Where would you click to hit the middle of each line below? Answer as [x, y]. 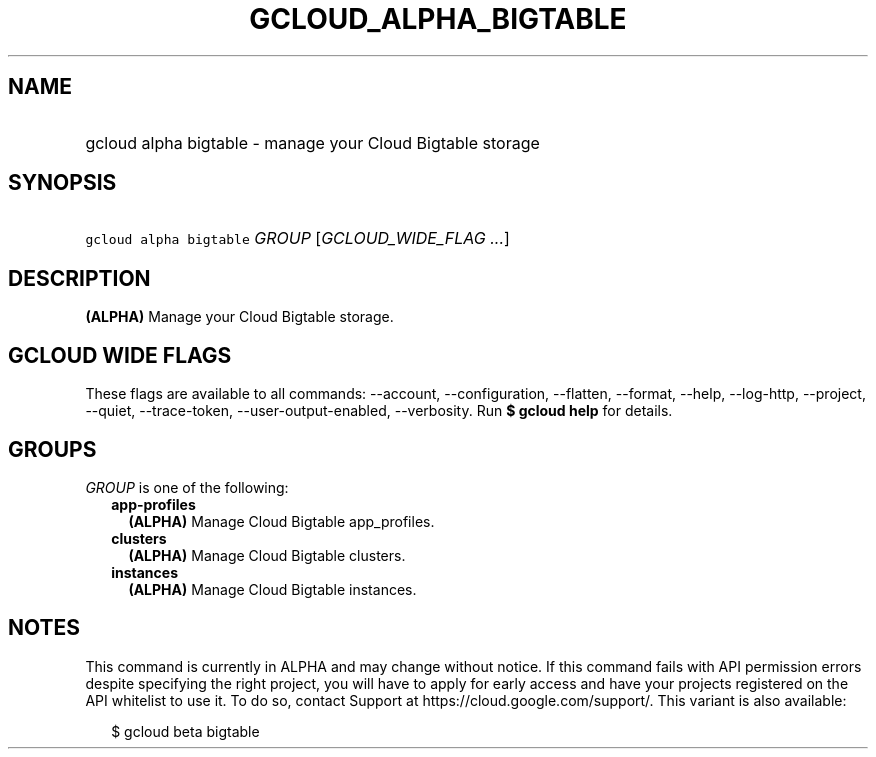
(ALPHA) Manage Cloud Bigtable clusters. [267, 555]
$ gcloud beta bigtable [185, 731]
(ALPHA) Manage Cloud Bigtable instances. [272, 589]
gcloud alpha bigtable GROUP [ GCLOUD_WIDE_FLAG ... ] [297, 238]
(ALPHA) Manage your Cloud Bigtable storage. [239, 317]
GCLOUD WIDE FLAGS [120, 355]
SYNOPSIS [62, 183]
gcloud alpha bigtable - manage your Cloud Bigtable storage [312, 142]
